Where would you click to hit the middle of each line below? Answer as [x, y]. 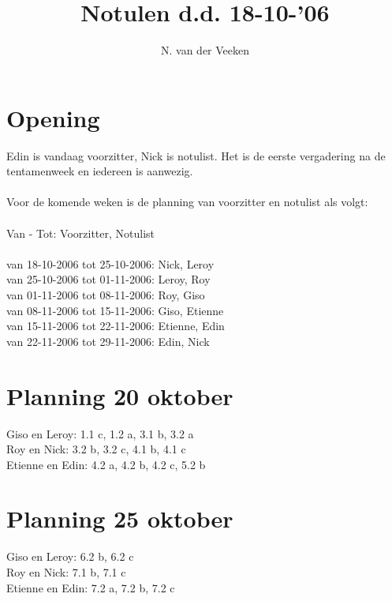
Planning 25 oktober [120, 518]
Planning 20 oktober [120, 395]
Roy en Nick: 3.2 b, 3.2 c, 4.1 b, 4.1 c [96, 449]
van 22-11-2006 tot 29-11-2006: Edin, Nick [108, 341]
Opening [53, 117]
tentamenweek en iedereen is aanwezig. [100, 171]
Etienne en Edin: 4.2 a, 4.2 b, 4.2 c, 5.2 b [106, 464]
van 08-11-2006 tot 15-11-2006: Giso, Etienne [115, 310]
